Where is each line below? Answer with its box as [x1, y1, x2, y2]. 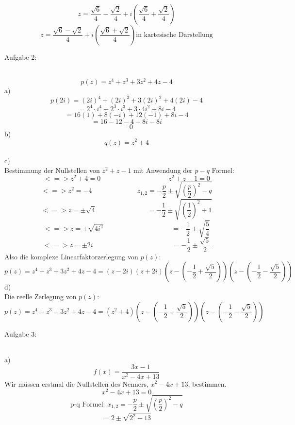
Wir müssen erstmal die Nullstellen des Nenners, [4, 378, 148, 389]
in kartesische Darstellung [136, 32, 213, 38]
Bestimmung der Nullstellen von [4, 165, 100, 175]
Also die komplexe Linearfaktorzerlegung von [4, 251, 138, 261]
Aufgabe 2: [4, 52, 37, 62]
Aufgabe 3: [4, 328, 37, 339]
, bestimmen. [188, 378, 227, 389]
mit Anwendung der [133, 165, 193, 175]
